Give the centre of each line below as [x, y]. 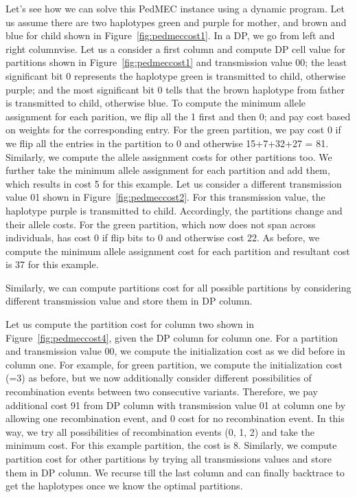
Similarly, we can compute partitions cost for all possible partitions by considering [178, 287]
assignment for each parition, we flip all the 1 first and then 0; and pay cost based [178, 116]
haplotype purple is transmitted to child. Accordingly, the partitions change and [174, 210]
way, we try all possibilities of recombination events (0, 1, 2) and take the [160, 431]
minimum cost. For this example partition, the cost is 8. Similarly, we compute [171, 445]
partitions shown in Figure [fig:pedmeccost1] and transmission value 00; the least [176, 62]
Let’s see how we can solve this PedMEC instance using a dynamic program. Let [175, 8]
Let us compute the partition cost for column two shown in [130, 324]
